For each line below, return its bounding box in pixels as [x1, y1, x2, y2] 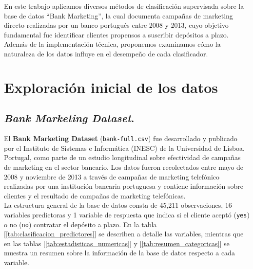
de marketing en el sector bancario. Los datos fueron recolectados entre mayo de [4, 161, 244, 172]
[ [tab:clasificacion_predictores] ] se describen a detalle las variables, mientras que [4, 229, 244, 239]
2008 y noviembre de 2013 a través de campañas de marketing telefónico [4, 171, 219, 181]
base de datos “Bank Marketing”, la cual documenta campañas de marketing [4, 10, 233, 20]
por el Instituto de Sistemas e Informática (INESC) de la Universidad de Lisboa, [4, 143, 245, 153]
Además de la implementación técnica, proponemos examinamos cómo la [4, 39, 221, 49]
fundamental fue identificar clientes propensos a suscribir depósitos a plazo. [4, 29, 229, 39]
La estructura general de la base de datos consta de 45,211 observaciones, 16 [4, 200, 232, 210]
